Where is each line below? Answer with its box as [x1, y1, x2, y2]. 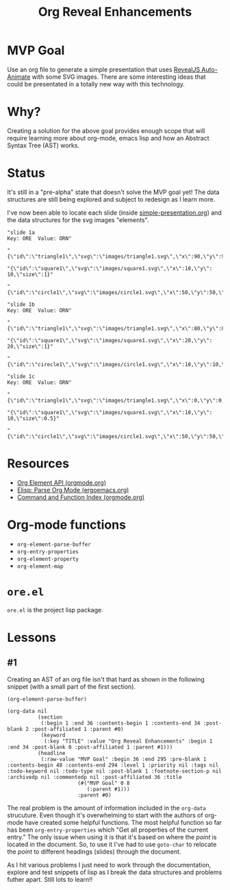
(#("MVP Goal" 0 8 [77, 780, 130, 786]
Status [7, 165, 46, 181]
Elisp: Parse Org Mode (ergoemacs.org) [16, 485, 129, 494]
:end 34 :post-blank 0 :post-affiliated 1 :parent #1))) [7, 743, 173, 751]
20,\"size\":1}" [7, 343, 53, 350]
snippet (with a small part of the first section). [7, 682, 136, 690]
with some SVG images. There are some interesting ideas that [31, 73, 207, 81]
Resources [7, 456, 70, 471]
